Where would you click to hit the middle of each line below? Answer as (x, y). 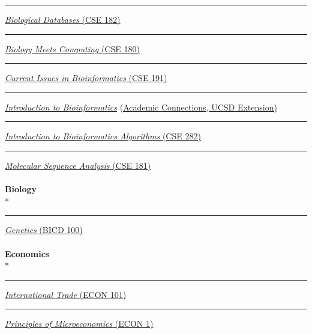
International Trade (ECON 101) (66, 294)
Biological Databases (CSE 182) (63, 19)
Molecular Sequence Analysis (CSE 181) (78, 165)
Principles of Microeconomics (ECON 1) (79, 323)
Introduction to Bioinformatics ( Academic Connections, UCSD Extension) (141, 107)
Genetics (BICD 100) (44, 230)
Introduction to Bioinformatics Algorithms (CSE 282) (103, 136)
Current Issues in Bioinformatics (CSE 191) (86, 78)
